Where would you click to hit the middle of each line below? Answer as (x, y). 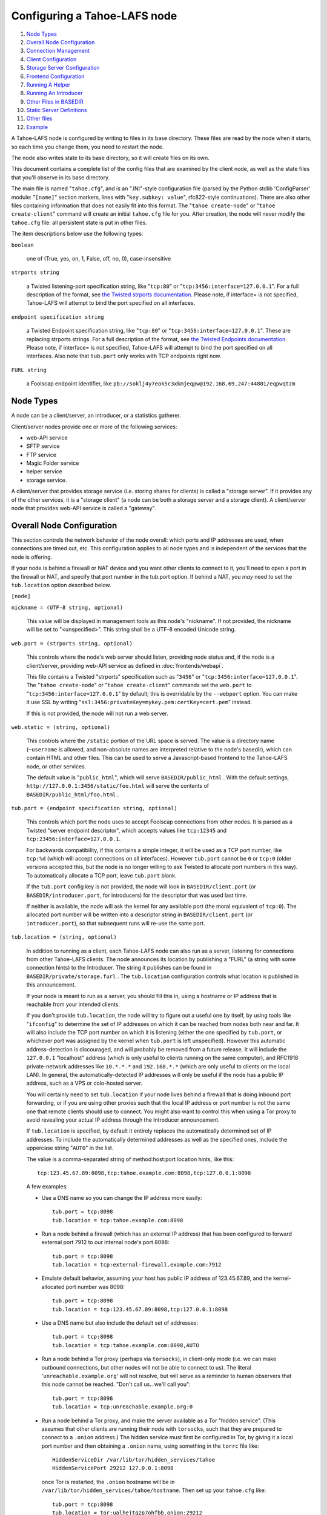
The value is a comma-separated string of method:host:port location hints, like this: (130, 1159)
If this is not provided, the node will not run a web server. (97, 713)
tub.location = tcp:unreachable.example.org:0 (123, 1407)
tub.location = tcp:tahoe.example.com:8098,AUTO (126, 1345)
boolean (23, 245)
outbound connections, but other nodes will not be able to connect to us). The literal (146, 1367)
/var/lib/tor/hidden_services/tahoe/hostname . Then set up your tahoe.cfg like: (154, 1490)
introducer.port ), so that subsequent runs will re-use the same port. (116, 923)
